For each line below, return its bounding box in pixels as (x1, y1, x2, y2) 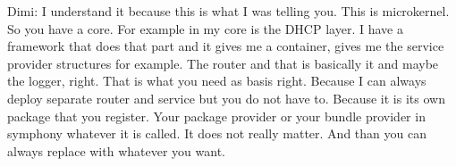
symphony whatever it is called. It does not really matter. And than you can (7, 124, 426, 143)
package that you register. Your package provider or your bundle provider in (7, 106, 426, 125)
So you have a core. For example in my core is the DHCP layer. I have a (7, 19, 403, 37)
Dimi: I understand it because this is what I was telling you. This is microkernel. (7, 2, 450, 20)
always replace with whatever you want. (7, 141, 225, 160)
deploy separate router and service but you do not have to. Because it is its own (7, 88, 445, 107)
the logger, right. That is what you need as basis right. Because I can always (7, 71, 426, 90)
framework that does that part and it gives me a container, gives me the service (7, 37, 444, 55)
